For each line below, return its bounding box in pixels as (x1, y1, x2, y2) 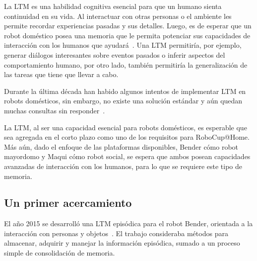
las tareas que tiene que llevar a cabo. (4, 69, 119, 80)
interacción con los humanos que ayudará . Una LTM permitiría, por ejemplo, (4, 40, 242, 50)
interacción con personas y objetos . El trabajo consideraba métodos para (4, 228, 228, 238)
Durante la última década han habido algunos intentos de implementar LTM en (4, 86, 246, 96)
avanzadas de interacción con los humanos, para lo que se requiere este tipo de (4, 161, 242, 171)
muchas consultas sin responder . (4, 105, 105, 115)
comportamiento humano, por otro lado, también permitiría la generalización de (4, 59, 248, 70)
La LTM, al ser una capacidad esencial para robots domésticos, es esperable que (4, 122, 247, 132)
